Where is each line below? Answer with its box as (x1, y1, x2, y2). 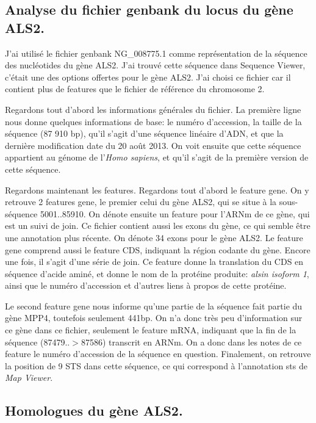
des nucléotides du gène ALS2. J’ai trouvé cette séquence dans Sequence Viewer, (5, 59, 306, 71)
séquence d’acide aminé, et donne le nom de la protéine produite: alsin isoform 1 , (5, 267, 309, 280)
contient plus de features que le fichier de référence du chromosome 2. (5, 82, 265, 95)
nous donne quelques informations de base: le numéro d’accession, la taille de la (5, 115, 302, 128)
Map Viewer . (5, 371, 53, 384)
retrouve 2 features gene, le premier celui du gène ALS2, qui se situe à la (5, 195, 277, 208)
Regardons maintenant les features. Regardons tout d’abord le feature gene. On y (5, 183, 309, 196)
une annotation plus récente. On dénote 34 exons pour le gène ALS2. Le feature (5, 231, 303, 244)
